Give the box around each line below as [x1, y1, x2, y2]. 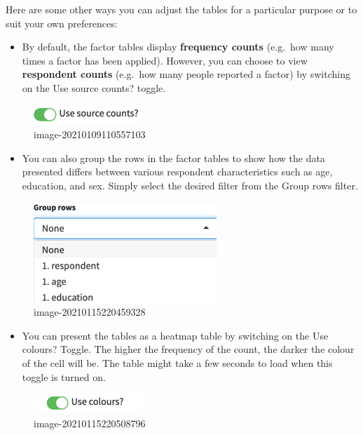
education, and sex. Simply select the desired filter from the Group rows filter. [22, 178, 358, 192]
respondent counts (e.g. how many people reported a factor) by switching [22, 67, 350, 81]
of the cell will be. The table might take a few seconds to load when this [22, 355, 333, 370]
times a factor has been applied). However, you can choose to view [22, 53, 308, 67]
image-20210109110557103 [34, 127, 146, 142]
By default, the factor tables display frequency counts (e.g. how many [22, 39, 334, 54]
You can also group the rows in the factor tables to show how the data [22, 150, 325, 165]
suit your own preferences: [6, 15, 118, 30]
